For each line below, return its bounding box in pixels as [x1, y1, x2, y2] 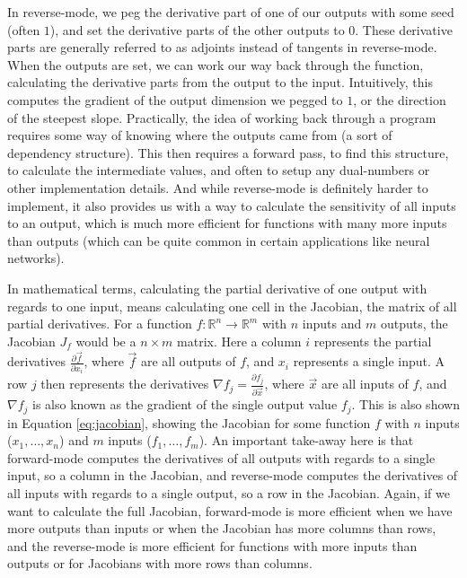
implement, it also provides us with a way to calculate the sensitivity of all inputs [7, 196, 456, 215]
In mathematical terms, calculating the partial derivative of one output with [7, 278, 427, 297]
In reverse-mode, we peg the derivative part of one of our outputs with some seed [7, 3, 454, 21]
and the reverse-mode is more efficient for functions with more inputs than [7, 536, 418, 555]
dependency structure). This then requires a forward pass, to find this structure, [7, 143, 449, 162]
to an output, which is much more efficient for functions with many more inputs [7, 214, 447, 232]
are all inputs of [321, 374, 409, 393]
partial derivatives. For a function [7, 314, 192, 333]
